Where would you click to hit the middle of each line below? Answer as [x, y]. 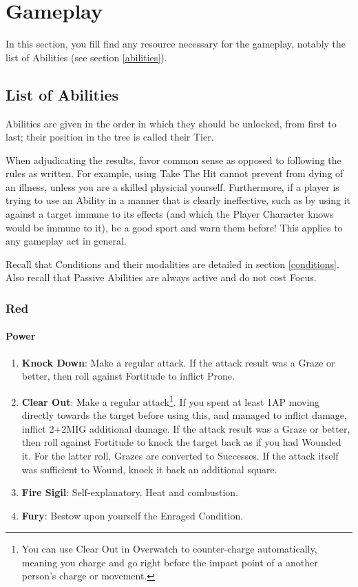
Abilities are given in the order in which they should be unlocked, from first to [171, 123]
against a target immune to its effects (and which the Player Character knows [170, 214]
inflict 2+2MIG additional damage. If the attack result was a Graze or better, [186, 428]
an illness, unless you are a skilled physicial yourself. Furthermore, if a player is [172, 186]
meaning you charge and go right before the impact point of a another [170, 562]
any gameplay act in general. [66, 241]
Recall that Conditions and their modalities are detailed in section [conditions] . [172, 264]
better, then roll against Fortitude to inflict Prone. [128, 376]
